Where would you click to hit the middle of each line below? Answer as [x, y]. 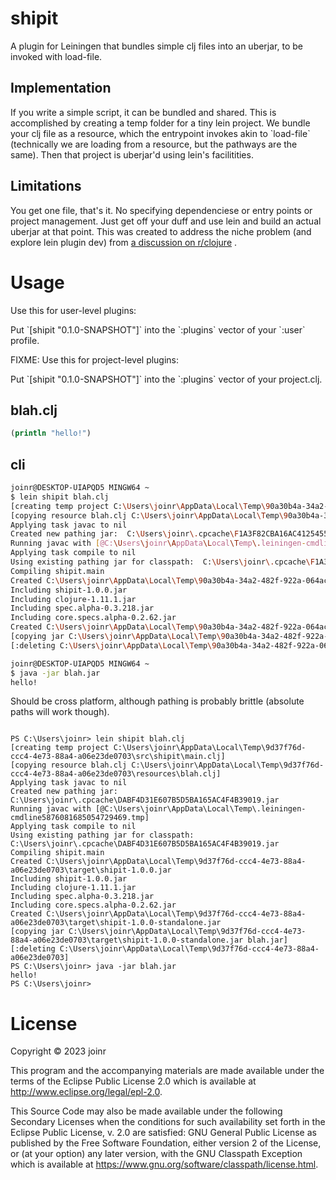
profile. [25, 340]
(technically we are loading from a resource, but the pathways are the [154, 144]
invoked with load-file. [56, 56]
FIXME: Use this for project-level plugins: [95, 359]
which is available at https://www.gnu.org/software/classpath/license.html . [164, 1164]
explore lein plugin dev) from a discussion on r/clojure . [124, 242]
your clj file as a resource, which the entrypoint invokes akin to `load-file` [160, 133]
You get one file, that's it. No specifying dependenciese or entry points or [161, 210]
